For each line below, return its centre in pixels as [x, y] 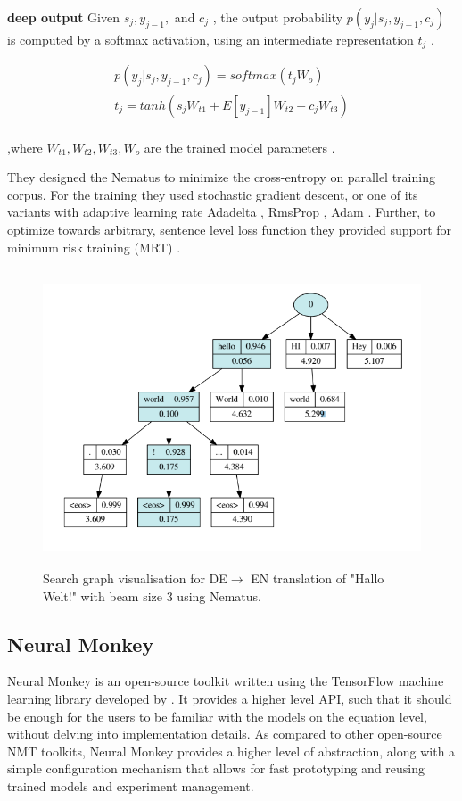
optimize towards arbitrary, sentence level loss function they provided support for [230, 229]
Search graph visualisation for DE [135, 578]
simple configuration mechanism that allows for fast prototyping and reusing [216, 768]
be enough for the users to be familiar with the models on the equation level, [217, 716]
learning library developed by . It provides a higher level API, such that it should [230, 699]
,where [25, 147]
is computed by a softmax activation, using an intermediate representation [210, 39]
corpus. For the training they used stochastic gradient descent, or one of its [213, 194]
